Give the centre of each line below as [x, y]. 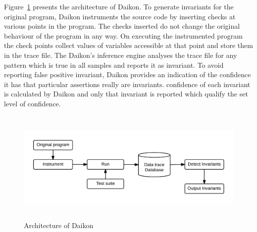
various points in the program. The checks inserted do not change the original [122, 26]
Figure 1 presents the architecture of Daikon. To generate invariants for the [119, 6]
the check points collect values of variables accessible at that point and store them [128, 45]
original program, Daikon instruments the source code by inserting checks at [120, 16]
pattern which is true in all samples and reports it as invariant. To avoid [114, 65]
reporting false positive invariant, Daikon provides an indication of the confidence [128, 74]
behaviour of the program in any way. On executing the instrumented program [123, 35]
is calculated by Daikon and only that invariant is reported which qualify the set [126, 94]
